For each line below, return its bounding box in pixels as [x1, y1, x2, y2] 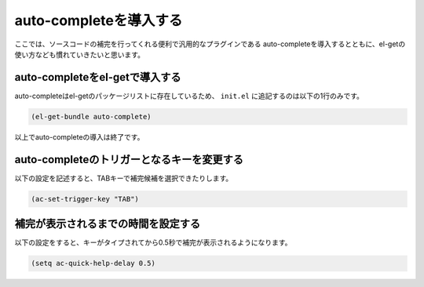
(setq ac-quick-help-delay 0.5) [31, 259, 156, 268]
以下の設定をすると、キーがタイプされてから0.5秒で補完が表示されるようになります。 [14, 238, 292, 247]
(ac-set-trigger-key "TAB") [31, 194, 139, 203]
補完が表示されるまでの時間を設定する [14, 217, 200, 231]
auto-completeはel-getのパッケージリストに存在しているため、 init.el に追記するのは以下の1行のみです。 [14, 91, 364, 100]
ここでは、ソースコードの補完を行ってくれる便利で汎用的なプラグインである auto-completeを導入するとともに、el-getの [14, 39, 406, 49]
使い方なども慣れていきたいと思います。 [14, 49, 145, 59]
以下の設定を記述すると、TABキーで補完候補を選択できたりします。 [14, 173, 233, 183]
